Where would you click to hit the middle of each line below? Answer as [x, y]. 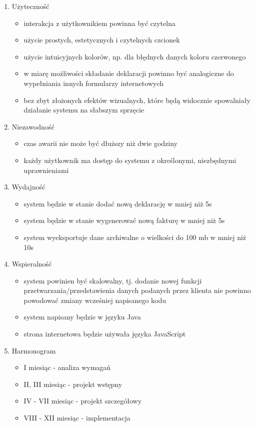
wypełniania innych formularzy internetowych [94, 83]
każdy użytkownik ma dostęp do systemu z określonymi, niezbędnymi [130, 160]
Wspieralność [32, 264]
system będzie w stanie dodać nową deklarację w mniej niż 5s [118, 203]
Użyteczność [30, 6]
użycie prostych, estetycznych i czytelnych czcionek [102, 40]
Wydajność [28, 187]
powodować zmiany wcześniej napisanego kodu [95, 300]
